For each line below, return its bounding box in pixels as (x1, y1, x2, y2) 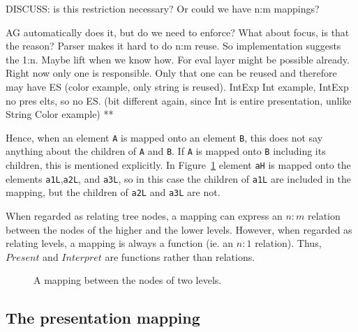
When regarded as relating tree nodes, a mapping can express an (6, 209, 283, 223)
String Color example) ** (6, 107, 114, 121)
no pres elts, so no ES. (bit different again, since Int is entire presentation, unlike (6, 93, 352, 107)
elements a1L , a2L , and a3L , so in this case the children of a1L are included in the (6, 171, 352, 186)
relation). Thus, (255, 236, 322, 250)
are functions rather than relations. (105, 249, 255, 264)
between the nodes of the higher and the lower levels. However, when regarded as (6, 222, 352, 236)
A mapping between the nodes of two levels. (33, 273, 222, 287)
